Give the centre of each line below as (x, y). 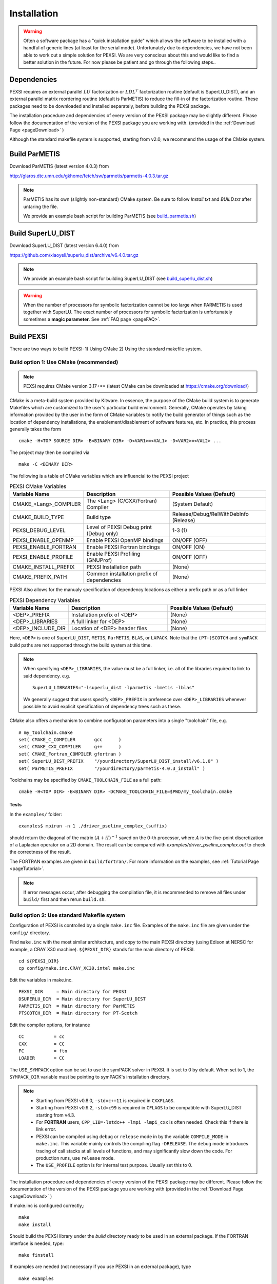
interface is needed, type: (37, 1243)
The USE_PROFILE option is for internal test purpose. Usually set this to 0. (114, 1165)
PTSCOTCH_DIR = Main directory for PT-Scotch (78, 1013)
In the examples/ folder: (36, 814)
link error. (46, 1129)
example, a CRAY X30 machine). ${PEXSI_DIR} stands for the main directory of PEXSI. (102, 949)
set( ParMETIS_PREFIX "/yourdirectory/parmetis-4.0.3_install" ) (112, 768)
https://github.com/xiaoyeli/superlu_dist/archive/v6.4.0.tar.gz (74, 255)
